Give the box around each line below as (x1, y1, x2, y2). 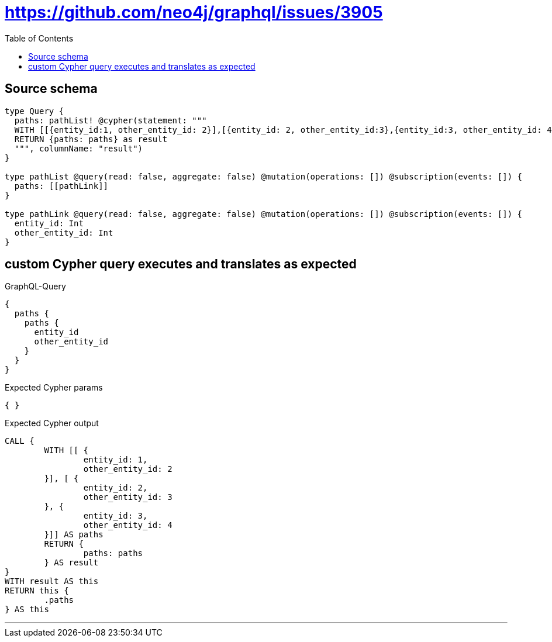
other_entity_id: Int (14, 227, 113, 237)
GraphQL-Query (5, 281, 66, 292)
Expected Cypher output (5, 418, 99, 429)
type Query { (5, 106, 64, 116)
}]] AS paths (44, 530, 103, 540)
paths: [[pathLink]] (14, 181, 109, 191)
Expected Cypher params (5, 382, 103, 393)
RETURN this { (5, 586, 69, 596)
